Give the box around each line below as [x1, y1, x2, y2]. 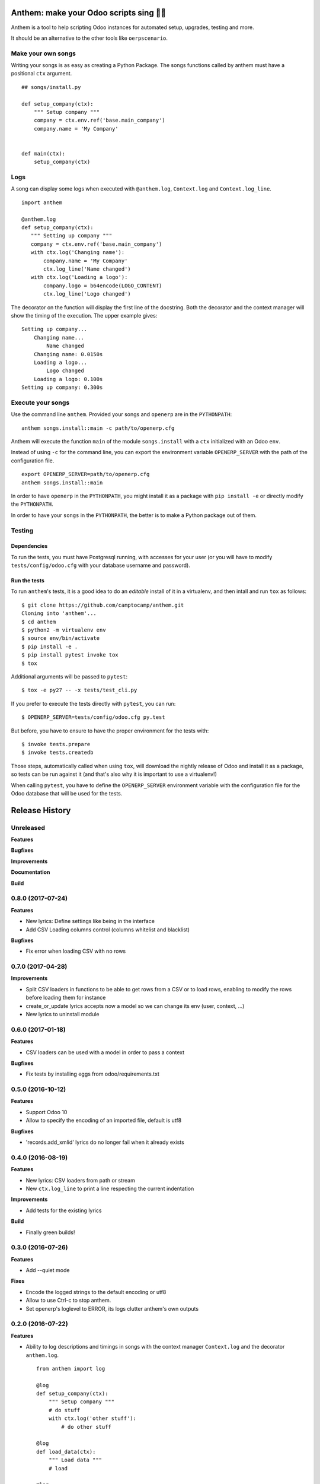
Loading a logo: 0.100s [33, 376, 103, 382]
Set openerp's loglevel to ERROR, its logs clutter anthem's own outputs [25, 1305, 199, 1312]
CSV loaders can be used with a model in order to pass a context [25, 1048, 185, 1056]
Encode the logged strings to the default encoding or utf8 [25, 1288, 167, 1295]
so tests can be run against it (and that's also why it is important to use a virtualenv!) [11, 770, 217, 778]
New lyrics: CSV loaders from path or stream [25, 1177, 136, 1184]
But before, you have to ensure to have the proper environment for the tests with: [11, 727, 209, 734]
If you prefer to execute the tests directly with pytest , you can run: [11, 700, 176, 707]
